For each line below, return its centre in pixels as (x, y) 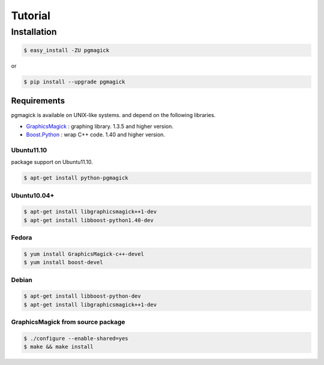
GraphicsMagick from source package (68, 322)
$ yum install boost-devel (63, 262)
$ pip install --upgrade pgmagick (74, 82)
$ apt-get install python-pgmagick (76, 178)
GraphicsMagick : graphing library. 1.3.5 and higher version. (100, 126)
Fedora (22, 238)
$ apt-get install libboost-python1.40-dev (89, 220)
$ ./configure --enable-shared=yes (76, 338)
